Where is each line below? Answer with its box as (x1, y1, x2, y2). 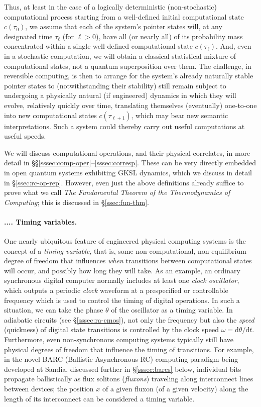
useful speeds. (4, 131, 46, 141)
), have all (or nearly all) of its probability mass (95, 31, 243, 41)
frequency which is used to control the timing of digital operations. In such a (4, 294, 240, 305)
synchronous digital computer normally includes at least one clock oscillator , (4, 275, 239, 285)
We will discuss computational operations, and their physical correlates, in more (4, 147, 250, 158)
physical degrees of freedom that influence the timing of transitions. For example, (4, 344, 254, 354)
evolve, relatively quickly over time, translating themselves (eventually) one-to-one (4, 99, 257, 110)
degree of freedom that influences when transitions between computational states (4, 255, 252, 266)
